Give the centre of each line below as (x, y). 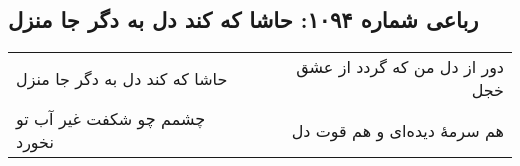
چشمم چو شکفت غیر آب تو (111, 119)
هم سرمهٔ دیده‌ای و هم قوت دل (397, 130)
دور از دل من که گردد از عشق (400, 67)
